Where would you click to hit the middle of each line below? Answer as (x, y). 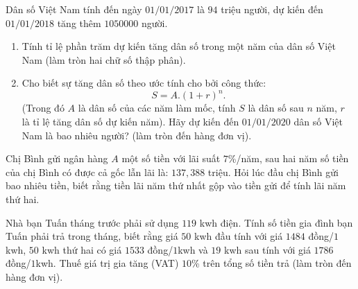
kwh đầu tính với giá (239, 236)
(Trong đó (43, 108)
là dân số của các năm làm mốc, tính (157, 108)
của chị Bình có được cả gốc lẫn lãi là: (87, 172)
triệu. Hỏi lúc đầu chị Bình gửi (273, 172)
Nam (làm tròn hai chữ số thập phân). (104, 59)
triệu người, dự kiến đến (272, 9)
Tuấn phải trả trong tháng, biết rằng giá (92, 236)
